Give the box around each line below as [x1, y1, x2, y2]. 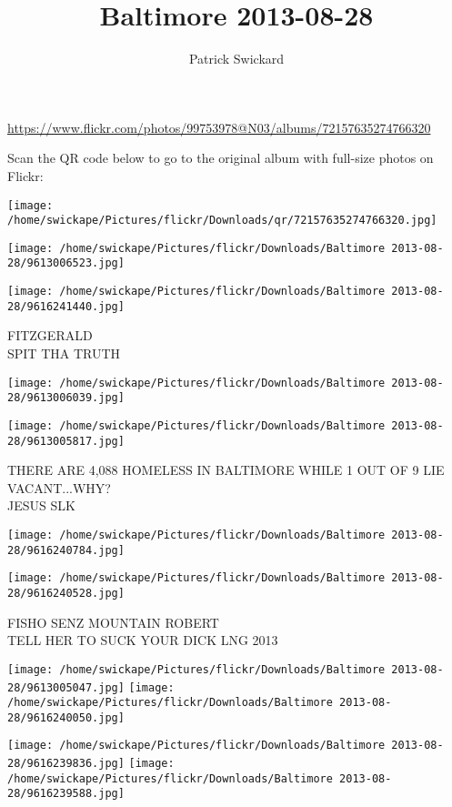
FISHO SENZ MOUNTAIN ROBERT [7, 612, 219, 631]
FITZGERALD [7, 326, 93, 345]
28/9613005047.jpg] [7, 681, 125, 694]
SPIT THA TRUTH [7, 344, 121, 363]
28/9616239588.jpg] [7, 787, 125, 801]
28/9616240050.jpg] [7, 711, 125, 724]
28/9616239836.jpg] [7, 757, 125, 771]
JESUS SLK [7, 496, 75, 515]
